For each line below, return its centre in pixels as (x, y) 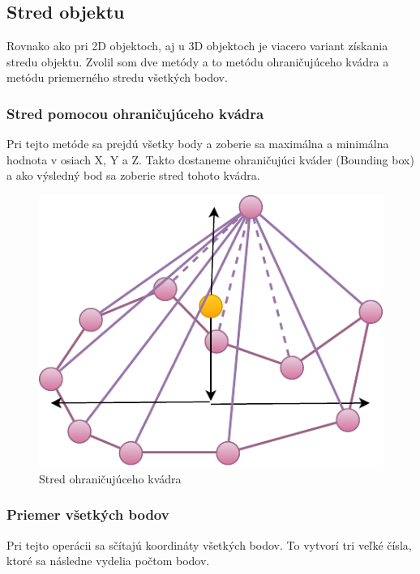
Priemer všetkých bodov (88, 514)
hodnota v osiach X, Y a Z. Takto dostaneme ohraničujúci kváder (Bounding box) (210, 159)
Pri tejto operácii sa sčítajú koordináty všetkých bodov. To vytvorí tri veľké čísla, (209, 544)
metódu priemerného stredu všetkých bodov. (117, 77)
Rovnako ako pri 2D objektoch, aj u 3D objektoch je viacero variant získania (197, 46)
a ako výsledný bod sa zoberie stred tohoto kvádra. (133, 175)
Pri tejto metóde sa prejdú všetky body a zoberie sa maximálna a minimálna (198, 144)
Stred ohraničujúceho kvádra (110, 478)
